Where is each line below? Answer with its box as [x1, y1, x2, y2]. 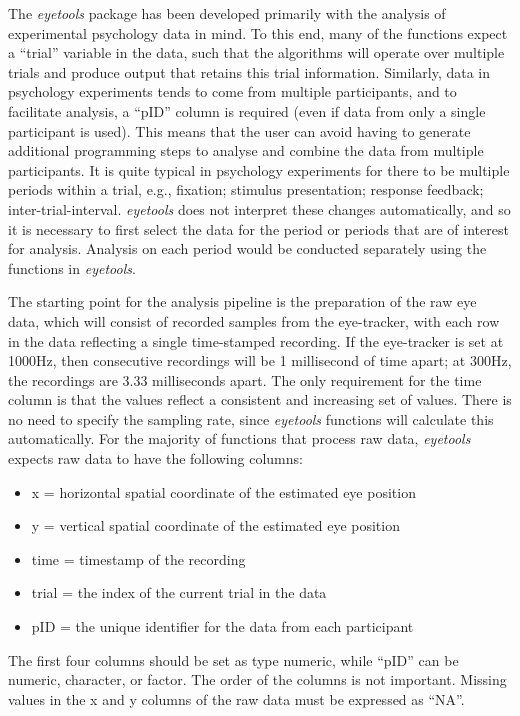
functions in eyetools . [8, 257, 136, 278]
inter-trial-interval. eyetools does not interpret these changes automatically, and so [8, 198, 511, 219]
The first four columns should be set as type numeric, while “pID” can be [8, 649, 459, 670]
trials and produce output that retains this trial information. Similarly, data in [8, 61, 491, 82]
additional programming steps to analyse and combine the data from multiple [8, 140, 484, 161]
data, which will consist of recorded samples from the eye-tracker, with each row [8, 310, 500, 331]
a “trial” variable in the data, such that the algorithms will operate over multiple [8, 42, 505, 63]
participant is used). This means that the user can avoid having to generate [8, 120, 471, 141]
